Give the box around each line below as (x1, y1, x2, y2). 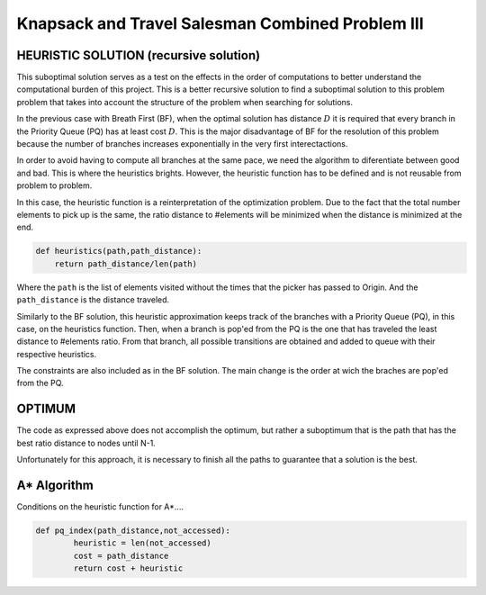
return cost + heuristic (73, 563, 184, 573)
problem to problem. (16, 180, 93, 191)
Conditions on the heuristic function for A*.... (16, 501, 184, 512)
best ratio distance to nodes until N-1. (16, 437, 157, 448)
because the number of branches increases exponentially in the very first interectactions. (16, 139, 348, 149)
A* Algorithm (16, 477, 94, 492)
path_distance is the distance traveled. (16, 294, 170, 305)
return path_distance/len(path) (54, 258, 198, 269)
